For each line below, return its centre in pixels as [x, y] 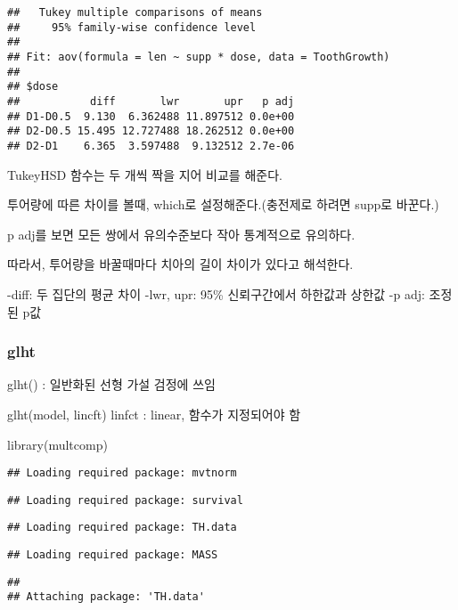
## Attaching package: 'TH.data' [106, 597]
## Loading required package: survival [125, 500]
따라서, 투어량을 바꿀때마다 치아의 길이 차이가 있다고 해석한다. [180, 264]
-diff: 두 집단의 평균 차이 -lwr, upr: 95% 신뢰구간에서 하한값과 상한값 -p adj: [216, 293]
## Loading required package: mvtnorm [122, 473]
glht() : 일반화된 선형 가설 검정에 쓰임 [111, 384]
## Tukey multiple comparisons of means [135, 12]
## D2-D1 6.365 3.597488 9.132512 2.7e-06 [151, 146]
